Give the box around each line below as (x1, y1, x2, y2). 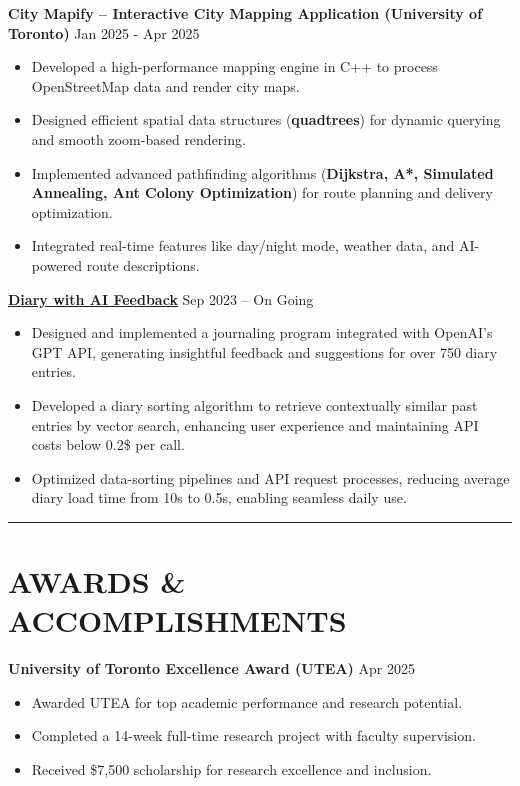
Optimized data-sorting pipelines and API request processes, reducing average (31, 467, 510, 488)
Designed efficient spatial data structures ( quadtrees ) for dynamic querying (31, 109, 501, 130)
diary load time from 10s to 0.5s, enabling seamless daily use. (31, 487, 407, 508)
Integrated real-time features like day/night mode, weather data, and (31, 235, 455, 256)
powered (31, 254, 83, 275)
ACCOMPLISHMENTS (8, 600, 347, 641)
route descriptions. (86, 254, 200, 275)
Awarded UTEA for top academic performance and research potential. (31, 691, 463, 712)
